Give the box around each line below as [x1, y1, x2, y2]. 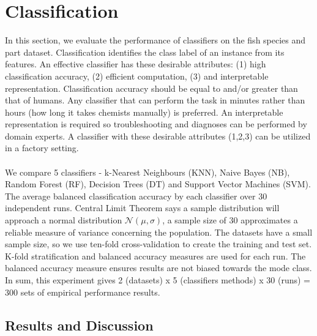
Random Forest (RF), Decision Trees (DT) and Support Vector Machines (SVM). [5, 177, 311, 190]
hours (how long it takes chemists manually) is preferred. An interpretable [5, 105, 283, 118]
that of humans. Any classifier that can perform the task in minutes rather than [5, 94, 305, 106]
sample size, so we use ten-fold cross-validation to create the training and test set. [5, 237, 312, 250]
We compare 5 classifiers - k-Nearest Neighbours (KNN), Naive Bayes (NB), [5, 165, 290, 178]
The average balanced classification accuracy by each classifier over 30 [5, 189, 267, 202]
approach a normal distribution [5, 214, 122, 226]
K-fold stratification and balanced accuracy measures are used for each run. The [5, 249, 306, 262]
